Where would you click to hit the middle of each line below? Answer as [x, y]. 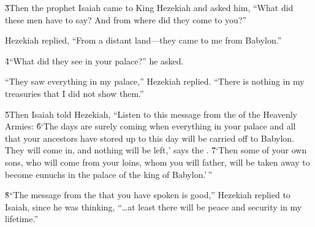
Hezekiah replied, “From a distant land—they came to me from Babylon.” [143, 40]
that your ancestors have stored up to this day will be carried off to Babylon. [150, 138]
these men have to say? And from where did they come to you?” [126, 19]
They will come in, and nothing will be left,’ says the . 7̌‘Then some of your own [156, 150]
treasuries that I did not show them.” [74, 93]
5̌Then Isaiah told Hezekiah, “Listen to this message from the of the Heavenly [151, 114]
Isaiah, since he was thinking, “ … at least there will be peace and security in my [154, 206]
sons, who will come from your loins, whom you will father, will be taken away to [157, 162]
